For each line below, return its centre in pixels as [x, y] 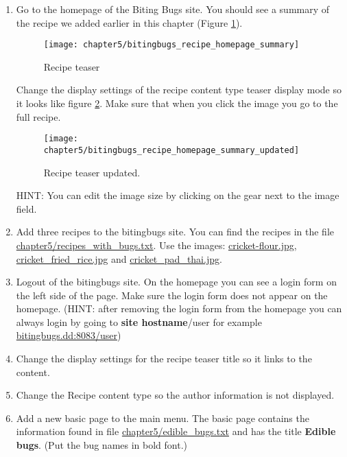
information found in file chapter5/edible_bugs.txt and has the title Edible [176, 431]
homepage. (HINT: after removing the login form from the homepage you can [179, 308]
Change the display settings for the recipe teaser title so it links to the [164, 359]
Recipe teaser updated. [92, 172]
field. [26, 208]
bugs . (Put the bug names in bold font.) [102, 445]
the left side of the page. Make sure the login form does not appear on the [172, 295]
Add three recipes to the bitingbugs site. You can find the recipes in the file [175, 232]
